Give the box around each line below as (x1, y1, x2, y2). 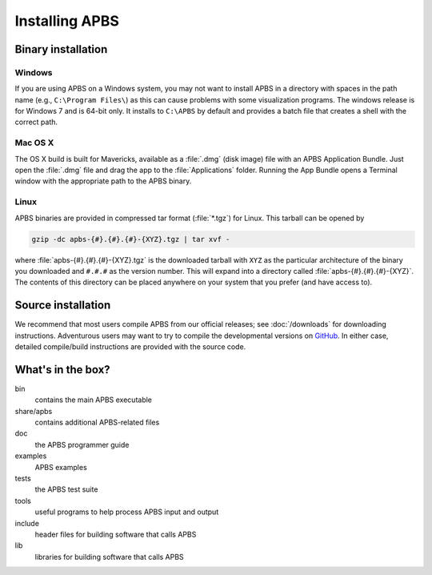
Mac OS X (14, 137, 54, 148)
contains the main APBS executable (34, 395, 152, 404)
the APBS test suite (34, 485, 98, 494)
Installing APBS (14, 12, 120, 30)
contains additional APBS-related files (34, 417, 160, 428)
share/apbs (14, 406, 53, 416)
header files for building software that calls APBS (34, 529, 197, 539)
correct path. (14, 117, 58, 127)
